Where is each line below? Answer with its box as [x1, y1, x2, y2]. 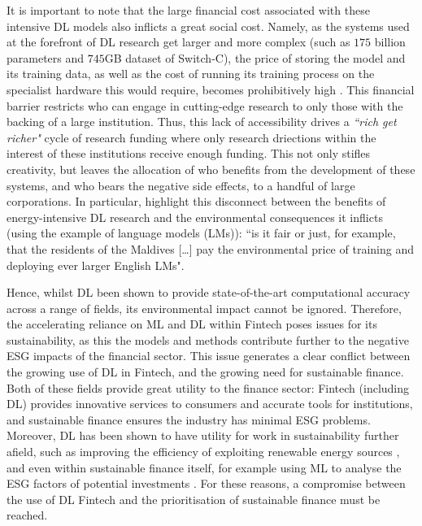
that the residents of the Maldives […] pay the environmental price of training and [7, 240, 414, 257]
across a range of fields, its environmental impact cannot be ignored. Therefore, [7, 299, 402, 316]
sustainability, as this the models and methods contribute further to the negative [7, 331, 409, 348]
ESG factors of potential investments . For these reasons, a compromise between [7, 475, 406, 492]
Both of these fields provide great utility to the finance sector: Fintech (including [7, 379, 410, 396]
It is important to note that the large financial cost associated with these [7, 2, 370, 18]
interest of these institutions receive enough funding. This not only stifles [7, 145, 371, 162]
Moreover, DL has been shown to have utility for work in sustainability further [7, 427, 399, 444]
